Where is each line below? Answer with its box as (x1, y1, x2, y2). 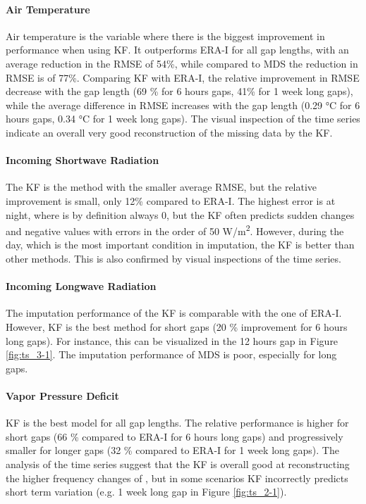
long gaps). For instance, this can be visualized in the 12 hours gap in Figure (6, 333, 338, 348)
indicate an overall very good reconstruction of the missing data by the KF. (6, 125, 333, 139)
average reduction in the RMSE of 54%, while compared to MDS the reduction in (6, 56, 358, 70)
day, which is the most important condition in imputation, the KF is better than (6, 237, 355, 252)
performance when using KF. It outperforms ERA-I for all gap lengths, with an (6, 42, 349, 57)
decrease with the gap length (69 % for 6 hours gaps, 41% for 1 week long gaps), (6, 84, 353, 99)
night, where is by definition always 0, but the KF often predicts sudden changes (6, 207, 355, 222)
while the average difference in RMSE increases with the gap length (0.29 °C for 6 (6, 97, 360, 112)
